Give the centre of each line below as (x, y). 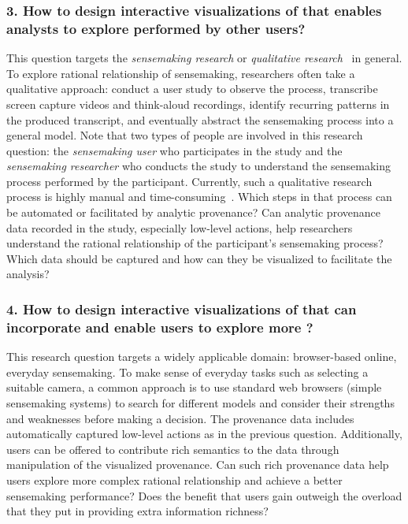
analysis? (28, 274)
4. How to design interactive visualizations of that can (182, 308)
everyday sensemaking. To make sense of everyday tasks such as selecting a (187, 372)
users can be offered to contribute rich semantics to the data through (173, 449)
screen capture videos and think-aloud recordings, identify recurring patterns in (198, 104)
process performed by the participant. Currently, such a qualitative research (189, 181)
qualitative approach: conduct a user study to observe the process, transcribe (192, 89)
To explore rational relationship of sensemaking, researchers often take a (181, 73)
